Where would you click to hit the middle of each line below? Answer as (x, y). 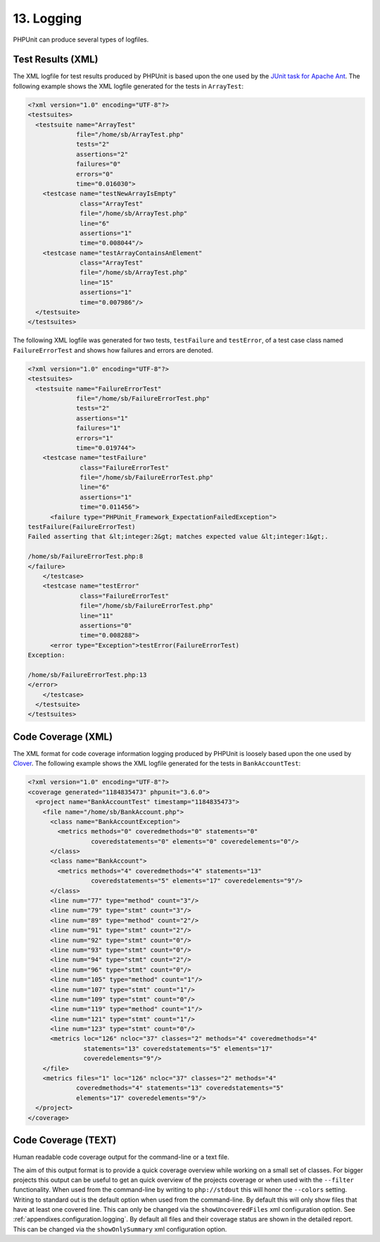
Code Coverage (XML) (63, 737)
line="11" (97, 616)
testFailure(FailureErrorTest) (82, 527)
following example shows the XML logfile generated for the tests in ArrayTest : (128, 86)
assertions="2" (102, 154)
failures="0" (99, 164)
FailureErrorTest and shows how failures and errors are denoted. (113, 350)
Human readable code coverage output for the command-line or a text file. (121, 1157)
